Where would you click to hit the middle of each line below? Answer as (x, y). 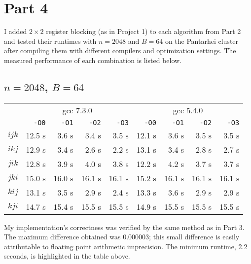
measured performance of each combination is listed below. (93, 60)
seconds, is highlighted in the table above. (67, 256)
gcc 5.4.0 (188, 110)
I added (16, 31)
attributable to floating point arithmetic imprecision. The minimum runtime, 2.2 (126, 246)
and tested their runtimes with (50, 41)
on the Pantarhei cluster (202, 41)
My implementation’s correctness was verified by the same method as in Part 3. (124, 227)
